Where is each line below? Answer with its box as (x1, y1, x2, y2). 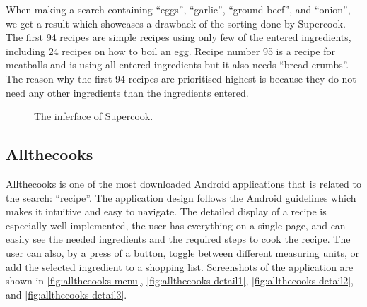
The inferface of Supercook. (34, 109, 153, 124)
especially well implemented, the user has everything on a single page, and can (6, 217, 346, 232)
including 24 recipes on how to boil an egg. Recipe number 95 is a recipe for (6, 43, 335, 58)
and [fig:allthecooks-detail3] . (6, 287, 127, 301)
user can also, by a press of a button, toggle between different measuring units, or (6, 245, 359, 260)
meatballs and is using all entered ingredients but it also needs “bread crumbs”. (6, 57, 349, 72)
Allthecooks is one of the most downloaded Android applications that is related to (6, 176, 361, 191)
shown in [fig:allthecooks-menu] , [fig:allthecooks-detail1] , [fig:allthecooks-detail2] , (6, 273, 354, 288)
